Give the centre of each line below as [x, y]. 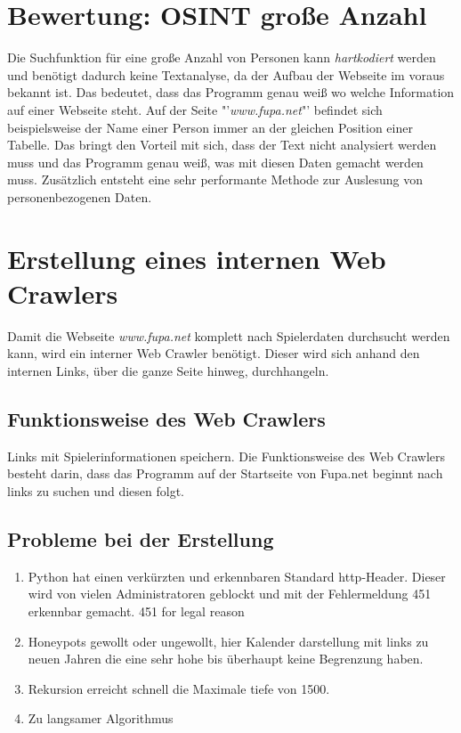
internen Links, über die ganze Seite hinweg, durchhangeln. [168, 370]
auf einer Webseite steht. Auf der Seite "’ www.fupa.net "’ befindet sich [195, 109]
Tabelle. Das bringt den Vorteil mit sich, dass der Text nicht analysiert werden [222, 145]
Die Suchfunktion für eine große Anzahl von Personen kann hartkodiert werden [222, 57]
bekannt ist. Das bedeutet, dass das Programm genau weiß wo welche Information [231, 92]
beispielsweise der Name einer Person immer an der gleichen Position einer [210, 127]
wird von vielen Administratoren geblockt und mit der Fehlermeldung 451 [230, 594]
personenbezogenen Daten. [80, 196]
